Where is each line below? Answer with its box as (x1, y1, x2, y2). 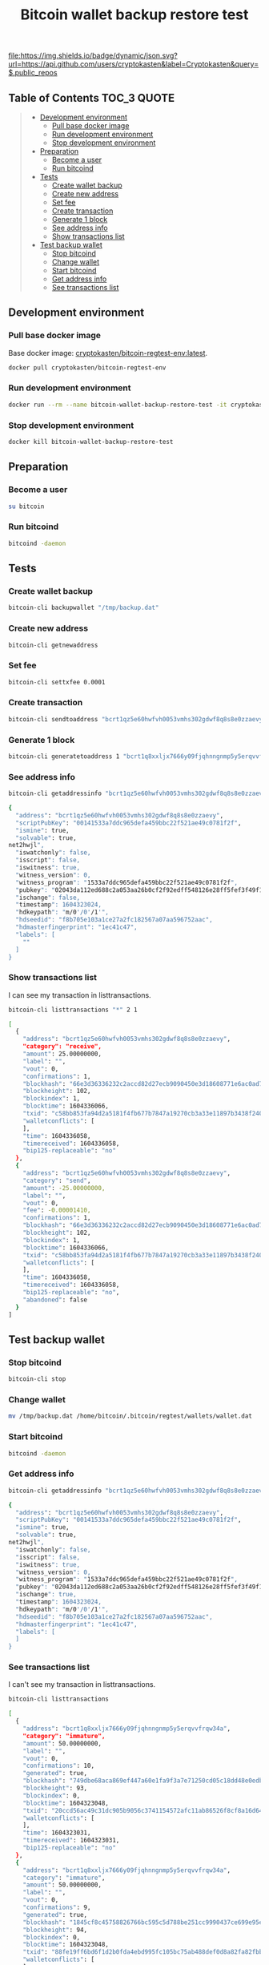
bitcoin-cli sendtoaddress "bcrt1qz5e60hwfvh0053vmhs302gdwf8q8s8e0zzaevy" (8, 715, 267, 723)
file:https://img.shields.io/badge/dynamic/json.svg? (8, 50, 178, 61)
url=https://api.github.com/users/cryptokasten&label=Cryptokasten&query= (8, 59, 259, 69)
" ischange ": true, (15, 1591, 78, 1599)
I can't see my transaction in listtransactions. (8, 1680, 156, 1689)
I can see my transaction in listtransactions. (8, 990, 151, 999)
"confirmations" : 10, (22, 1761, 94, 1770)
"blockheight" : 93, (22, 1785, 88, 1793)
